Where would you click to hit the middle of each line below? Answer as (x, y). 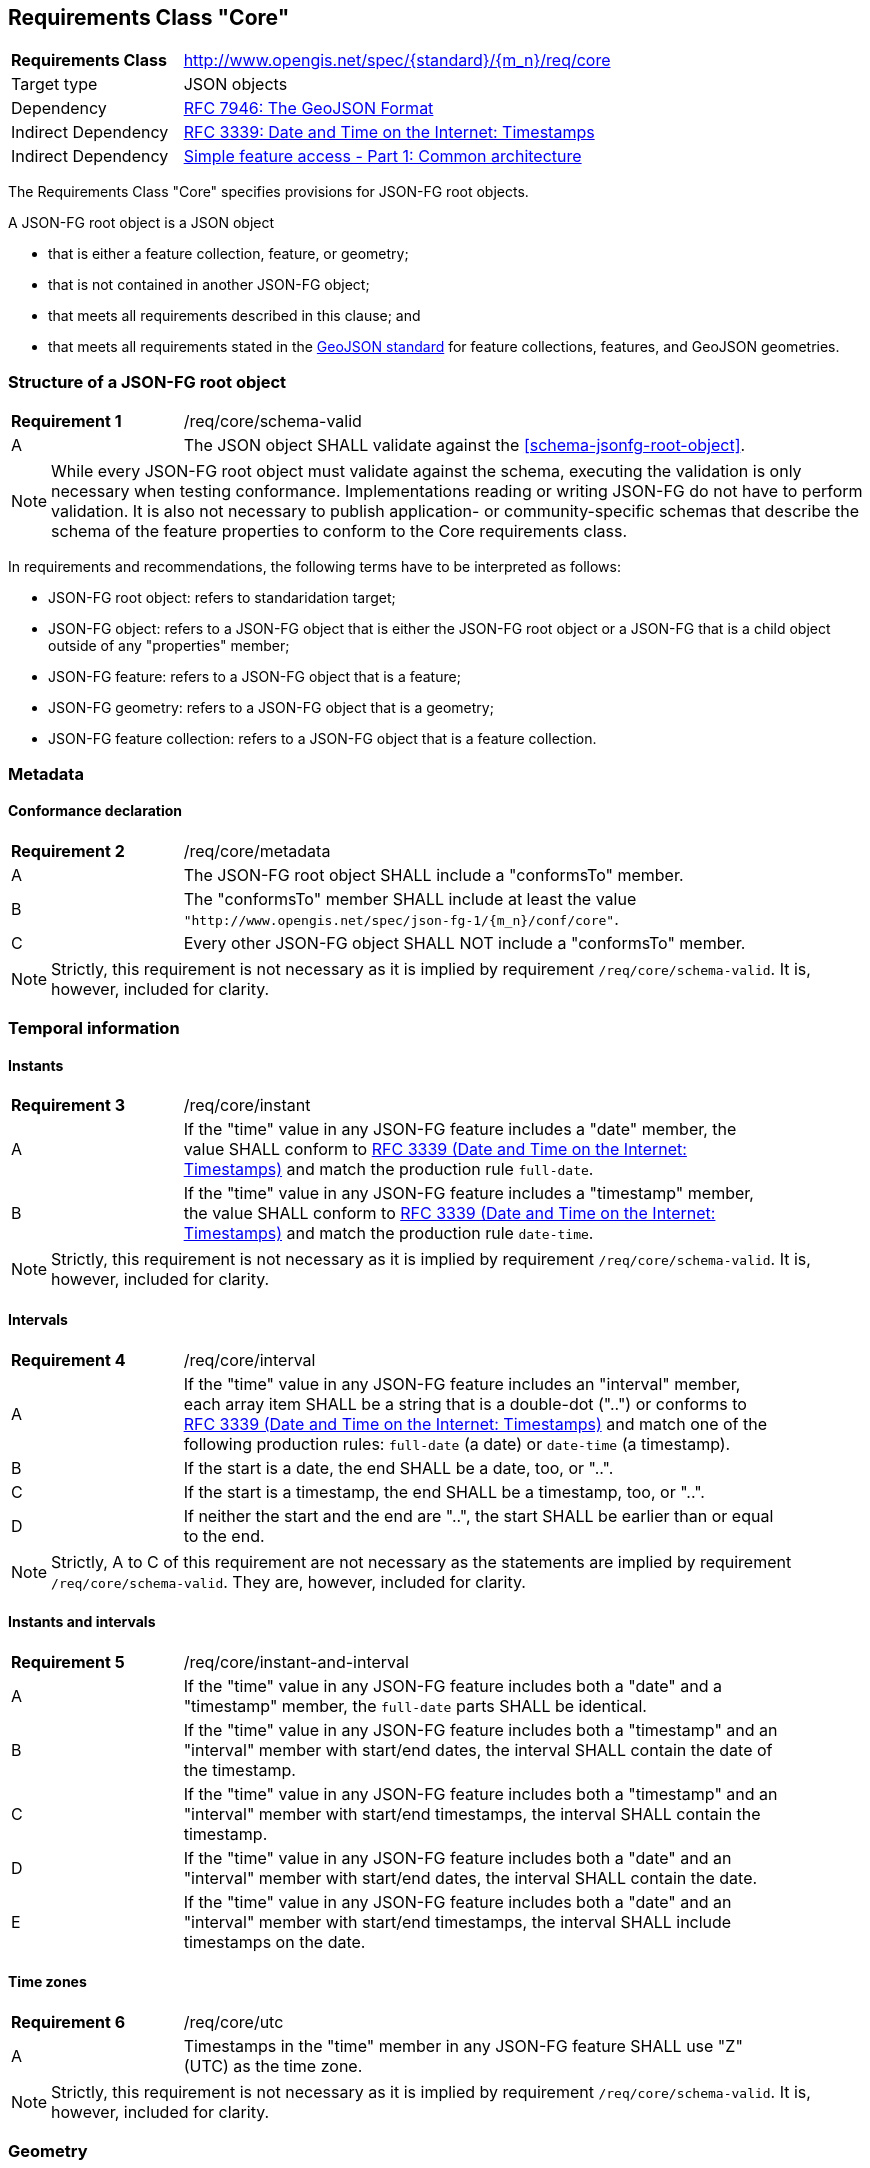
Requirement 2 (68, 850)
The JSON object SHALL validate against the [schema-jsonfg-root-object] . (464, 445)
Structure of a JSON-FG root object (147, 381)
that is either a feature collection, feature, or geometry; (228, 254)
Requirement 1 (66, 421)
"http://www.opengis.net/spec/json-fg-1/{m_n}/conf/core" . (401, 918)
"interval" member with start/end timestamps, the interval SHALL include (457, 1921)
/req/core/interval (249, 1359)
